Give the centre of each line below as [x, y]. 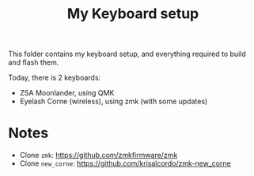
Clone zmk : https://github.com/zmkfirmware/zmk [99, 155]
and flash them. [34, 62]
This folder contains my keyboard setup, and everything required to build [127, 54]
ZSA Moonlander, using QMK [67, 93]
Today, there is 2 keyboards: [55, 78]
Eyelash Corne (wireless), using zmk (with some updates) [114, 101]
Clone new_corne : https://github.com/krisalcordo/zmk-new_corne [125, 163]
